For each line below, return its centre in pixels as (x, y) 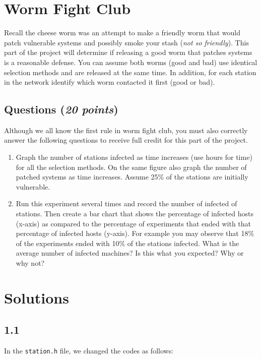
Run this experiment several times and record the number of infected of (126, 203)
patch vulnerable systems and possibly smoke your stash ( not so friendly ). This (126, 42)
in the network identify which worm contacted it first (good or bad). (110, 82)
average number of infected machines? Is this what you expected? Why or (130, 253)
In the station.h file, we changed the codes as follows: (89, 351)
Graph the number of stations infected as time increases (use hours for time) (134, 157)
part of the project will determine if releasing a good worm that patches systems (128, 52)
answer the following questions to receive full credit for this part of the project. (126, 140)
